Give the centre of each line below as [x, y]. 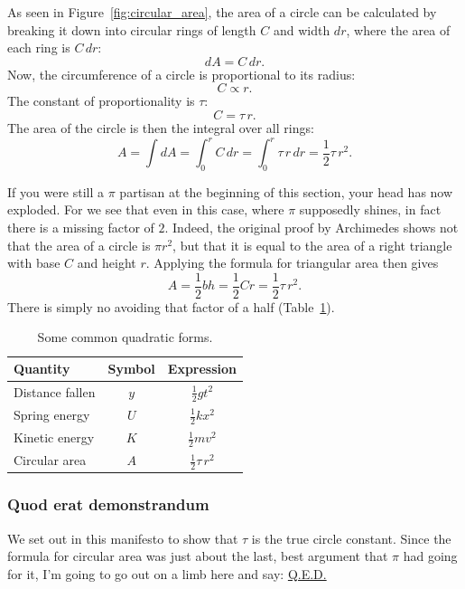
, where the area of [398, 29]
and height [107, 263]
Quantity [42, 369]
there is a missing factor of [81, 228]
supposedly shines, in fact [370, 209]
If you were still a [56, 191]
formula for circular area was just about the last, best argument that [198, 556]
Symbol [131, 369]
